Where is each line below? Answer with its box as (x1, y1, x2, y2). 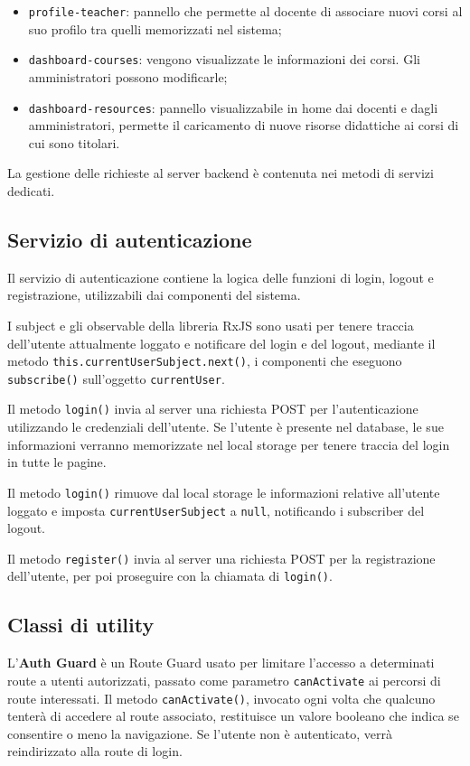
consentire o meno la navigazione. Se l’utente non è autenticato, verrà (7, 724, 393, 743)
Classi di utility (7, 611, 155, 639)
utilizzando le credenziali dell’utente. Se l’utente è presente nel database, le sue (7, 417, 444, 436)
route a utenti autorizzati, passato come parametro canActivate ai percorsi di (7, 670, 441, 689)
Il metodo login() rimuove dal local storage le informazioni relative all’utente (7, 482, 440, 501)
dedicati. (7, 181, 55, 200)
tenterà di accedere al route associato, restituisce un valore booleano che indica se (7, 706, 459, 725)
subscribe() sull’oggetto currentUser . (7, 369, 225, 388)
